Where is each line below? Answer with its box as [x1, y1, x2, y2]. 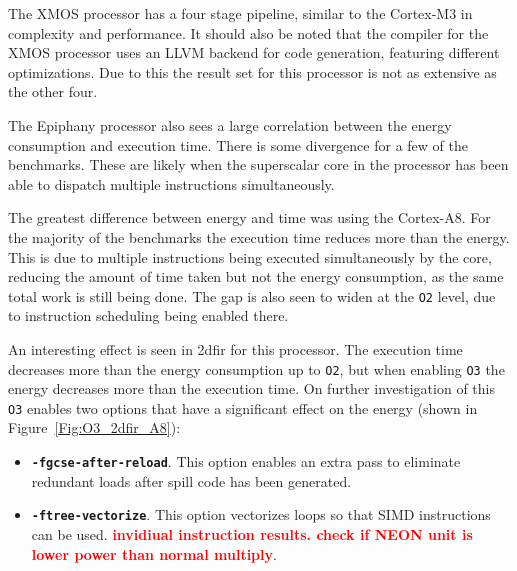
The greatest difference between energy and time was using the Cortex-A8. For [8, 207, 491, 228]
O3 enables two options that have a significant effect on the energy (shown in [8, 397, 478, 418]
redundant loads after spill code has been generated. [31, 470, 352, 491]
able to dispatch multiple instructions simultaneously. [8, 173, 335, 194]
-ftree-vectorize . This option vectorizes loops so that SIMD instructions [31, 504, 491, 525]
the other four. [8, 81, 98, 102]
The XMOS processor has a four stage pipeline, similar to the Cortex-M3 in [8, 3, 473, 23]
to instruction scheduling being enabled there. [8, 305, 289, 326]
